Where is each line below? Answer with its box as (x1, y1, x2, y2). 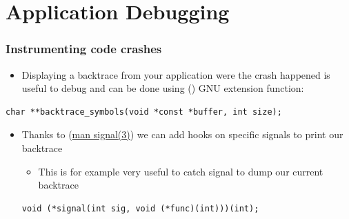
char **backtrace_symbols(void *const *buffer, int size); (6, 106, 282, 117)
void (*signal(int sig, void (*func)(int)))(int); (21, 203, 259, 213)
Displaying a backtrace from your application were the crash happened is (21, 67, 330, 82)
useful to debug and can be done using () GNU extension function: (21, 81, 304, 95)
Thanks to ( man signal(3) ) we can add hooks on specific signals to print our (21, 127, 343, 142)
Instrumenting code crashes (6, 40, 162, 57)
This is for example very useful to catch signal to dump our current (38, 164, 323, 178)
